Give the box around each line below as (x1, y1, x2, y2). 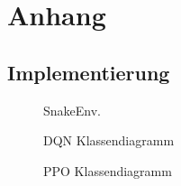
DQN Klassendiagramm (43, 131, 175, 150)
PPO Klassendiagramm (43, 161, 172, 180)
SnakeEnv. (43, 100, 101, 119)
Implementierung (7, 58, 170, 86)
